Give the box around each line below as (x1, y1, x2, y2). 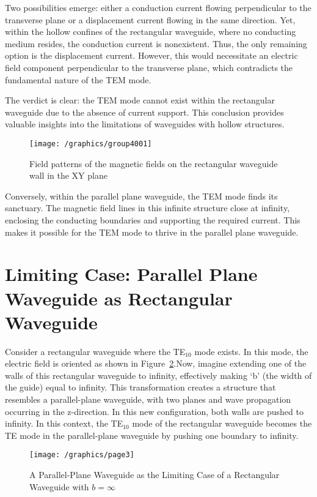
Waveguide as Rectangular (5, 285, 233, 310)
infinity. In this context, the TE (5, 417, 123, 430)
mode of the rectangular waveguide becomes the (132, 417, 312, 430)
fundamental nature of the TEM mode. (5, 73, 151, 86)
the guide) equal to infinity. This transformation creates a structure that (5, 381, 276, 394)
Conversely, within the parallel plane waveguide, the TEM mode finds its (5, 189, 278, 202)
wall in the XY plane (29, 169, 107, 182)
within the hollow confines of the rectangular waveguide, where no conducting (5, 25, 296, 38)
